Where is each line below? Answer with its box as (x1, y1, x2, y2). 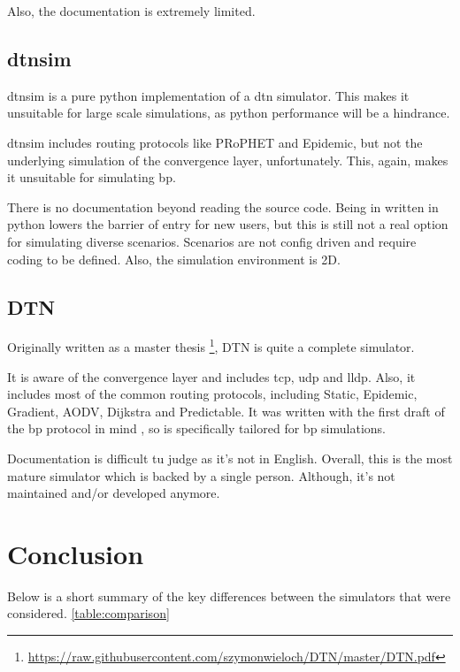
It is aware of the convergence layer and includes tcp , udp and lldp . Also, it (7, 367, 416, 386)
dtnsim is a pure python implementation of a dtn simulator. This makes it (7, 86, 410, 104)
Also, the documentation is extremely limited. (7, 2, 256, 19)
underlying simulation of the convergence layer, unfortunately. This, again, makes (7, 150, 448, 169)
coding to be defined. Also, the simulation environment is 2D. (7, 249, 341, 268)
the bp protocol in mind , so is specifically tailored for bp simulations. (7, 419, 386, 438)
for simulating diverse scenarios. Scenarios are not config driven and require (7, 232, 417, 250)
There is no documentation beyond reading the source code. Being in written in (7, 197, 439, 216)
